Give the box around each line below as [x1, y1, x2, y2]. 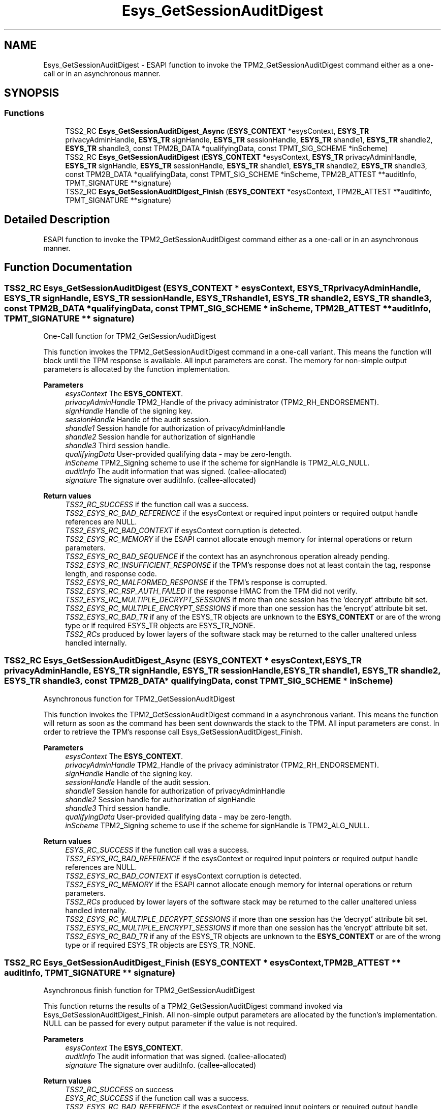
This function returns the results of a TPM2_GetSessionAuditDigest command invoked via [43, 1002, 343, 1011]
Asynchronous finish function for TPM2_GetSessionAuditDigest [43, 986, 255, 995]
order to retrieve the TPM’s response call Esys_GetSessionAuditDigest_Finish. [43, 727, 303, 736]
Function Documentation [4, 261, 132, 274]
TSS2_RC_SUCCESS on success [65, 1085, 174, 1094]
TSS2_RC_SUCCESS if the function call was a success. [65, 500, 249, 509]
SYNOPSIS [4, 86, 59, 100]
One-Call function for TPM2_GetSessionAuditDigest [43, 331, 216, 340]
